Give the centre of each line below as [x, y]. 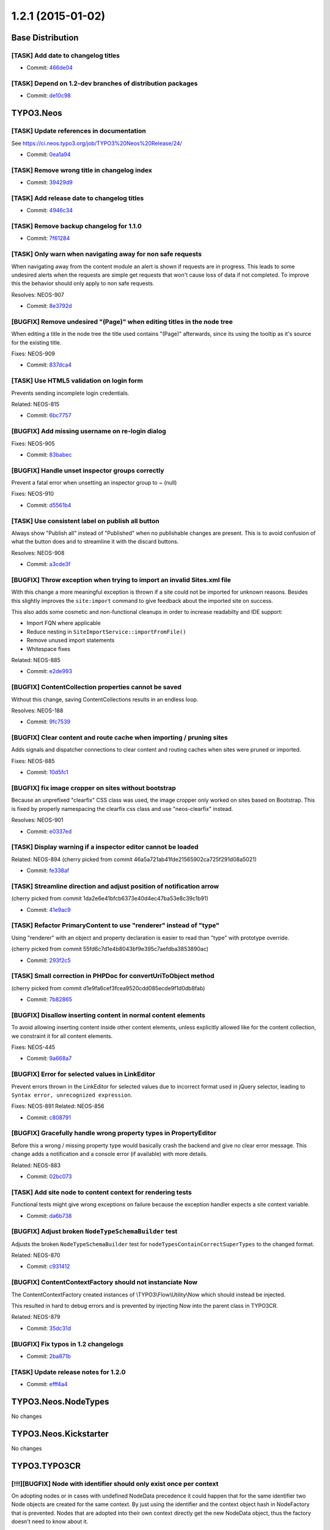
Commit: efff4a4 [47, 1384]
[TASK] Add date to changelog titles [66, 55]
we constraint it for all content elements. [62, 1036]
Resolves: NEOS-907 [38, 294]
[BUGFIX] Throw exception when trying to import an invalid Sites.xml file [121, 580]
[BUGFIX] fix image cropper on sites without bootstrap [94, 788]
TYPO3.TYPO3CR [46, 1466]
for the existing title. [36, 342]
